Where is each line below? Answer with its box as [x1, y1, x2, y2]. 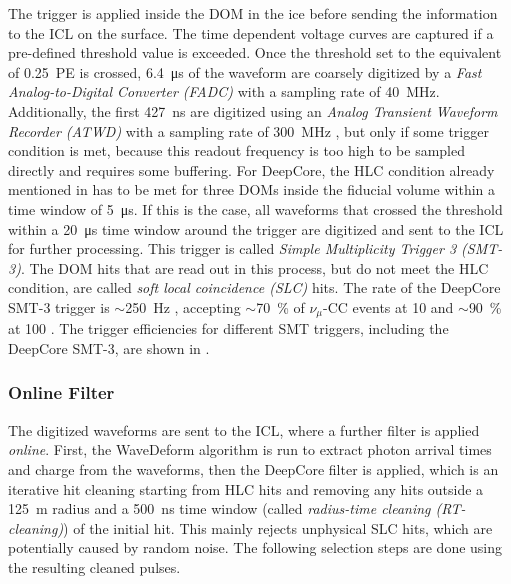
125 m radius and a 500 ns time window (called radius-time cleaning [8, 498, 431, 519]
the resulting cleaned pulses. [8, 556, 181, 577]
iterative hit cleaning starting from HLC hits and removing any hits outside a [8, 478, 484, 499]
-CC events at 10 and [323, 296, 454, 317]
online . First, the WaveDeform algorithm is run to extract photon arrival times [8, 439, 492, 460]
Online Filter [8, 380, 115, 405]
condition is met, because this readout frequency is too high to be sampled [8, 140, 466, 161]
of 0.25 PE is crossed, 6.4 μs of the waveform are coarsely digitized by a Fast [8, 61, 482, 82]
